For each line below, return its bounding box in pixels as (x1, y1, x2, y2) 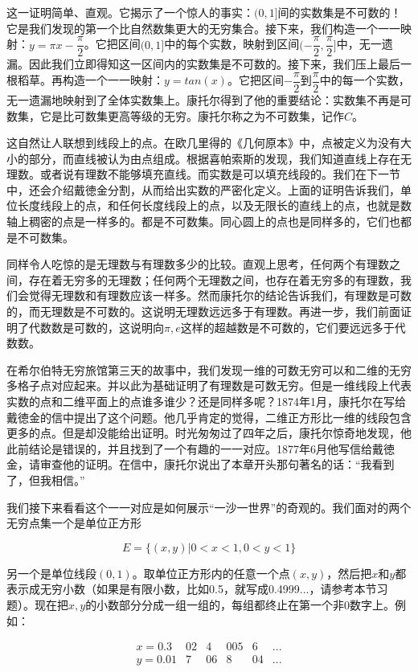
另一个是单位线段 (6, 564, 96, 581)
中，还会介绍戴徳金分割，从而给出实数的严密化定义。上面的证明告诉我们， (6, 181, 400, 198)
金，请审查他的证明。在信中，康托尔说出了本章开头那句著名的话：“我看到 (6, 456, 395, 473)
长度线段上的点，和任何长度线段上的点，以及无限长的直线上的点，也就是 (17, 197, 400, 214)
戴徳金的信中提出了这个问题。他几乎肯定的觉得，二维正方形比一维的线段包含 (6, 408, 412, 425)
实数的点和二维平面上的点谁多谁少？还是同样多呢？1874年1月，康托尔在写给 (6, 393, 406, 409)
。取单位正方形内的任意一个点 (132, 564, 290, 581)
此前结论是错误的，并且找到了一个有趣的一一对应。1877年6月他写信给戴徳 (6, 440, 395, 457)
